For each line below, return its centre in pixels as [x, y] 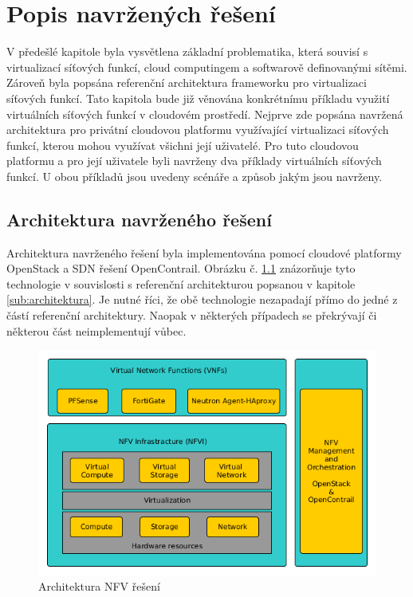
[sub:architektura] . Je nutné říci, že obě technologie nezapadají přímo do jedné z [202, 299]
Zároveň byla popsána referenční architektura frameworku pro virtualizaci [187, 82]
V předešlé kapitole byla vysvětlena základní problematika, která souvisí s [187, 51]
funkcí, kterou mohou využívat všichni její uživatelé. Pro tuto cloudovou [183, 145]
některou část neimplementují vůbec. [96, 330]
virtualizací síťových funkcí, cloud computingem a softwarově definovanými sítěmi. [207, 67]
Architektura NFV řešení [99, 586]
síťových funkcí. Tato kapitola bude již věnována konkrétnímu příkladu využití [198, 98]
